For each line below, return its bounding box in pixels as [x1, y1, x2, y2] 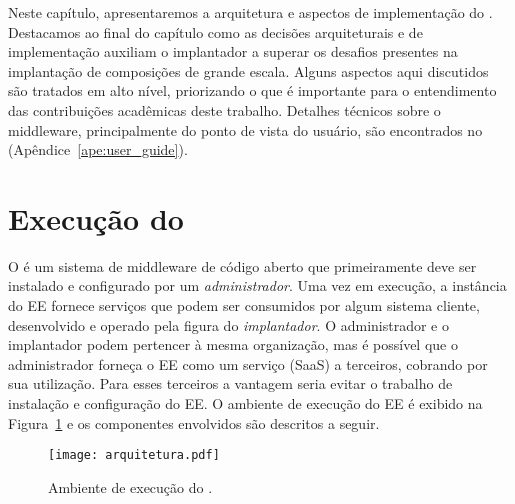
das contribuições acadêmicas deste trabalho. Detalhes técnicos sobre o [8, 99, 441, 120]
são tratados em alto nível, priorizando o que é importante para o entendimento [8, 80, 497, 101]
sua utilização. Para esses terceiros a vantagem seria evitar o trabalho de [8, 373, 453, 394]
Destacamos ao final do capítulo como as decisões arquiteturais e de [8, 21, 423, 42]
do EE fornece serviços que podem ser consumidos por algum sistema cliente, [8, 295, 480, 316]
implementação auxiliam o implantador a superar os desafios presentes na [8, 41, 458, 62]
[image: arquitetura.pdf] [48, 448, 220, 463]
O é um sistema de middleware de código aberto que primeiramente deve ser [8, 255, 477, 276]
